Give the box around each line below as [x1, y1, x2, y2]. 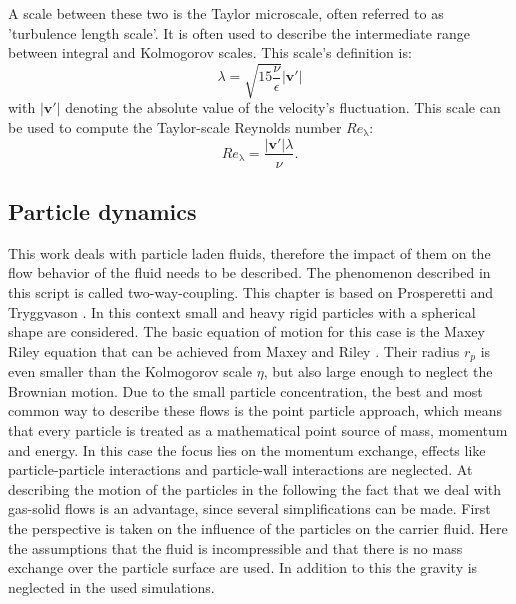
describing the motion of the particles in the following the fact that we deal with [8, 478, 501, 499]
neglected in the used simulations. [8, 576, 215, 597]
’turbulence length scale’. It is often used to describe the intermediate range [8, 22, 471, 43]
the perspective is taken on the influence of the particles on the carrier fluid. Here [8, 517, 508, 538]
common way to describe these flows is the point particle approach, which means [8, 400, 502, 421]
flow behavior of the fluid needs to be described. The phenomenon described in [8, 262, 491, 283]
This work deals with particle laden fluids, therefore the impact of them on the [8, 242, 491, 263]
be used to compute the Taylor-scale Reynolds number [8, 116, 342, 137]
